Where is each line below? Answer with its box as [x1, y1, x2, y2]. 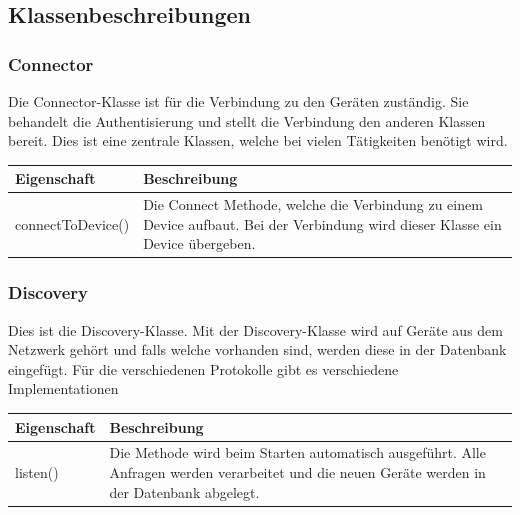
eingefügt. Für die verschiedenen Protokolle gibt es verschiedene [8, 358, 399, 379]
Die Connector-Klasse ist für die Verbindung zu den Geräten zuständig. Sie [8, 91, 469, 111]
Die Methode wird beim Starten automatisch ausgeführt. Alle [109, 442, 486, 463]
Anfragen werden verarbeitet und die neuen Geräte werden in [109, 461, 486, 482]
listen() [15, 461, 59, 482]
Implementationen [8, 378, 119, 399]
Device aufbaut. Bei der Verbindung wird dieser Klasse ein [143, 213, 502, 234]
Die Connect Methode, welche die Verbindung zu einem [143, 194, 483, 215]
